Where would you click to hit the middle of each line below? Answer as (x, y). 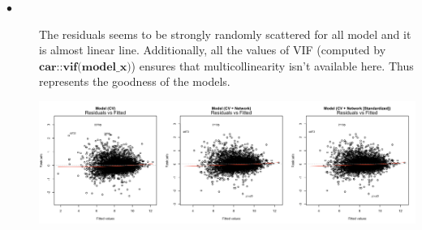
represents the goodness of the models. (135, 81)
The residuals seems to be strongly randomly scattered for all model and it (225, 34)
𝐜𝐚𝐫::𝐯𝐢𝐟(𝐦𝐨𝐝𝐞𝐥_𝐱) (85, 67)
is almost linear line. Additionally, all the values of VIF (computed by (213, 50)
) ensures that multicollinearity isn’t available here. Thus (272, 65)
